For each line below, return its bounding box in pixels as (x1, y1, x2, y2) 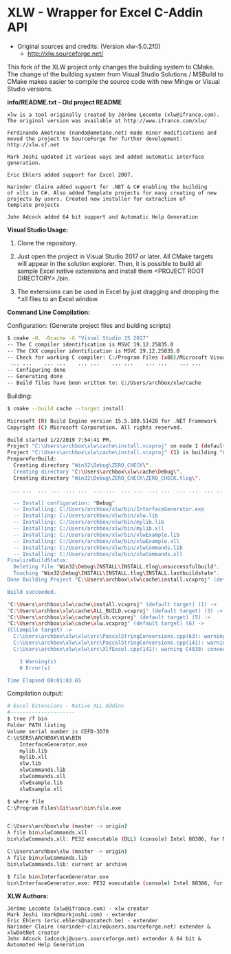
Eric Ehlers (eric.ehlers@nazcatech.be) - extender (7, 918, 158, 924)
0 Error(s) (19, 665, 51, 672)
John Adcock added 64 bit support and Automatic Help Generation (7, 213, 198, 221)
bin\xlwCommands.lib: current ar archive (7, 861, 128, 867)
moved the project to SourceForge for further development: (7, 135, 184, 142)
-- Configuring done (7, 366, 67, 374)
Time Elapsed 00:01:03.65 (7, 677, 81, 684)
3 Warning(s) (19, 658, 57, 665)
